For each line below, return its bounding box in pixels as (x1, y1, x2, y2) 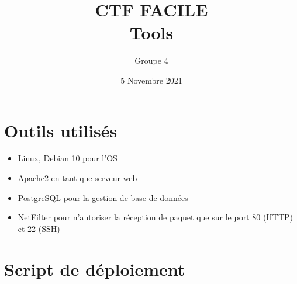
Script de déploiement (4, 257, 185, 280)
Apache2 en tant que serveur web (18, 172, 137, 184)
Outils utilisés (4, 118, 118, 142)
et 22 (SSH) (18, 222, 60, 234)
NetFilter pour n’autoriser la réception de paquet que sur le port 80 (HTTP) (18, 211, 293, 223)
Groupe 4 (134, 54, 168, 67)
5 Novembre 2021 (120, 74, 182, 86)
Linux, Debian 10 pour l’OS (18, 152, 118, 164)
